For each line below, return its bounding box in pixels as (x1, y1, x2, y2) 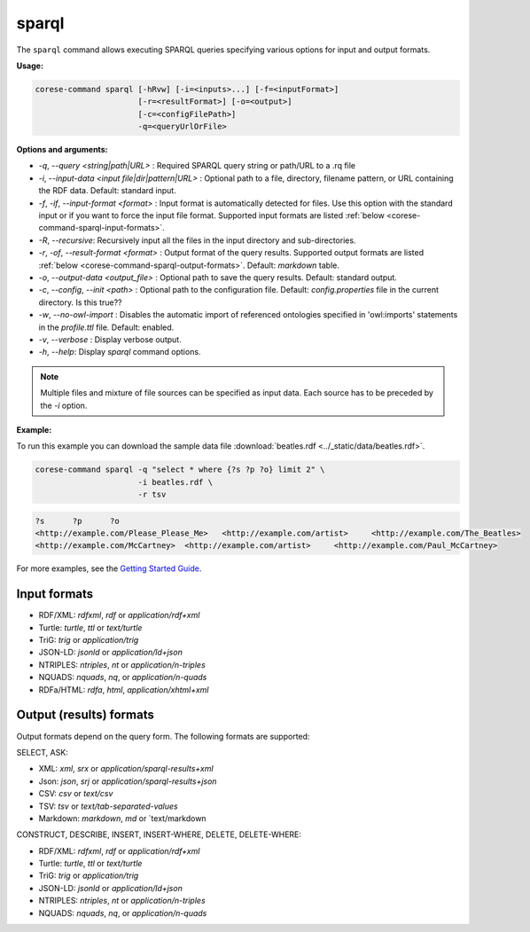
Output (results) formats (16, 708, 154, 723)
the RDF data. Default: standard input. (38, 185, 176, 196)
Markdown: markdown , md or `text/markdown (38, 812, 207, 824)
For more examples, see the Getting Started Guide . (16, 563, 202, 574)
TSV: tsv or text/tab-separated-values (38, 801, 178, 811)
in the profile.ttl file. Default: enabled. (38, 322, 175, 333)
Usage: (16, 60, 44, 71)
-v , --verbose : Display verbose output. (38, 333, 182, 345)
